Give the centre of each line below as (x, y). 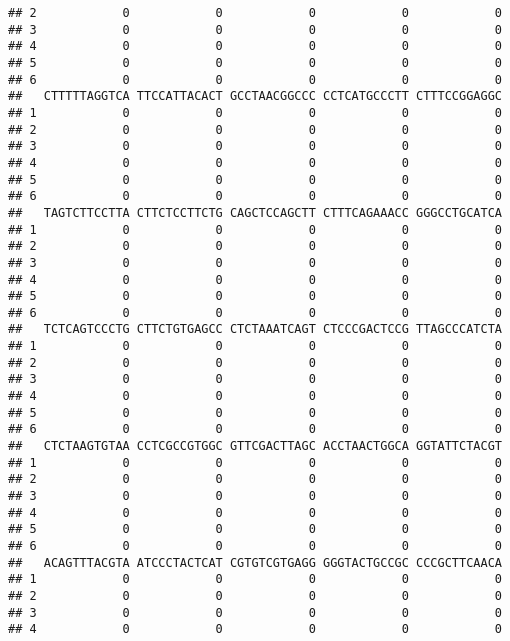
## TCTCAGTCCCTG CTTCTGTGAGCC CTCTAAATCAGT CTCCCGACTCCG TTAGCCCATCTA (255, 329)
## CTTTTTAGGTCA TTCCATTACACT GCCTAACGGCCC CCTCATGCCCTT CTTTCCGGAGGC (255, 96)
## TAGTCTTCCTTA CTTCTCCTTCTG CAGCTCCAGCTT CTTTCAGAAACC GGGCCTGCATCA (255, 212)
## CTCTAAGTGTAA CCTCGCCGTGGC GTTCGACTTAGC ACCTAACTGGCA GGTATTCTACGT (255, 446)
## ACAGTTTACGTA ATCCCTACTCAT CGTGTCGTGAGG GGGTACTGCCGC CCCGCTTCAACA (255, 562)
